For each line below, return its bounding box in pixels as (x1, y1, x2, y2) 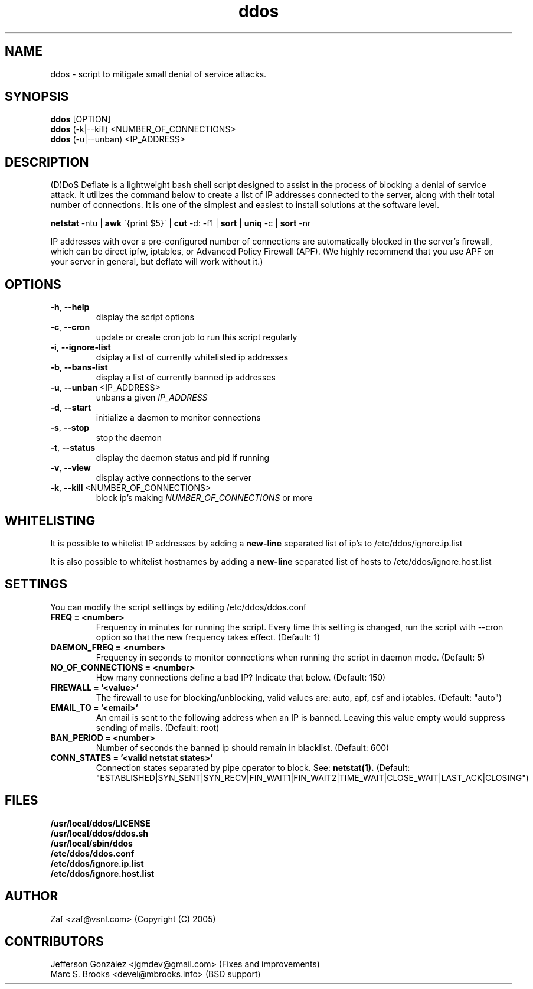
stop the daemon (96, 432, 162, 443)
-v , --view (50, 463, 91, 473)
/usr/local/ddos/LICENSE (50, 818, 151, 828)
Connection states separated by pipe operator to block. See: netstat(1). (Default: (96, 762, 410, 773)
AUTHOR (5, 889, 58, 904)
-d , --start (50, 402, 91, 413)
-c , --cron (50, 322, 90, 333)
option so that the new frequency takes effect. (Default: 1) (96, 632, 321, 642)
